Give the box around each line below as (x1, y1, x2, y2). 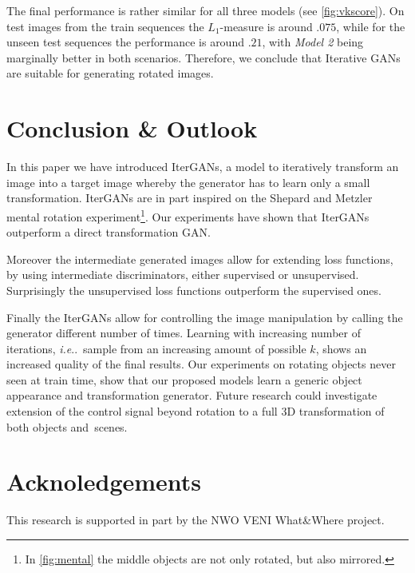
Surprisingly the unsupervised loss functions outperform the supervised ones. (6, 281, 381, 298)
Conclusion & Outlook (6, 112, 258, 145)
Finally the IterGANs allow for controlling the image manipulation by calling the (6, 308, 403, 325)
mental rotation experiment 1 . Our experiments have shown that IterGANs (6, 205, 370, 225)
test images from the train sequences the (6, 18, 204, 34)
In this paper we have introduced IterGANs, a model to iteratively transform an (6, 158, 399, 175)
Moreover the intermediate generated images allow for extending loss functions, (6, 250, 393, 267)
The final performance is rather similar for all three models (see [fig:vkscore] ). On (6, 2, 405, 18)
